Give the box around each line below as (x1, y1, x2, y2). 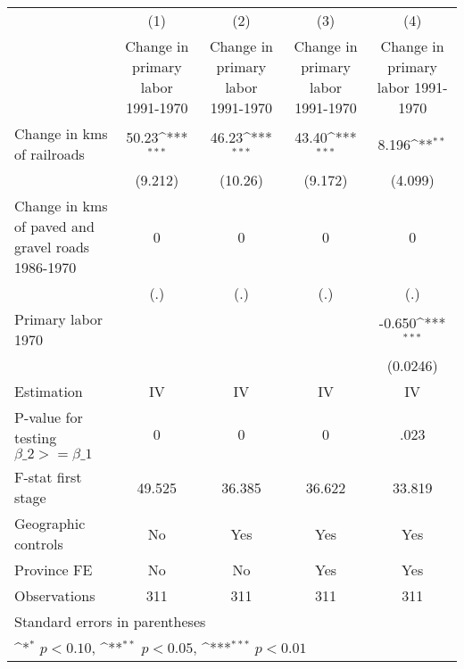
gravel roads (14, 236, 90, 257)
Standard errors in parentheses (14, 611, 206, 632)
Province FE (14, 559, 93, 580)
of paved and (14, 216, 95, 236)
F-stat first (14, 467, 82, 487)
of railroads (14, 144, 85, 164)
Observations (14, 585, 95, 606)
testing (14, 427, 57, 448)
